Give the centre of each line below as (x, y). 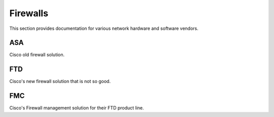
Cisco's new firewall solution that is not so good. (60, 82)
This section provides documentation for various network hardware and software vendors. (104, 28)
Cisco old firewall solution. (37, 55)
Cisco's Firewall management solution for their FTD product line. (77, 108)
